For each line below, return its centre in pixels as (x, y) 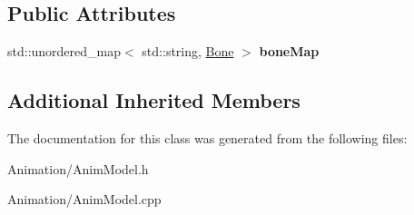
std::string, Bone (188, 51)
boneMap (289, 51)
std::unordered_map (64, 51)
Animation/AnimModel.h (78, 168)
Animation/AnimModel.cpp (84, 199)
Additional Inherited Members (154, 100)
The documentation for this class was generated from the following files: (207, 138)
